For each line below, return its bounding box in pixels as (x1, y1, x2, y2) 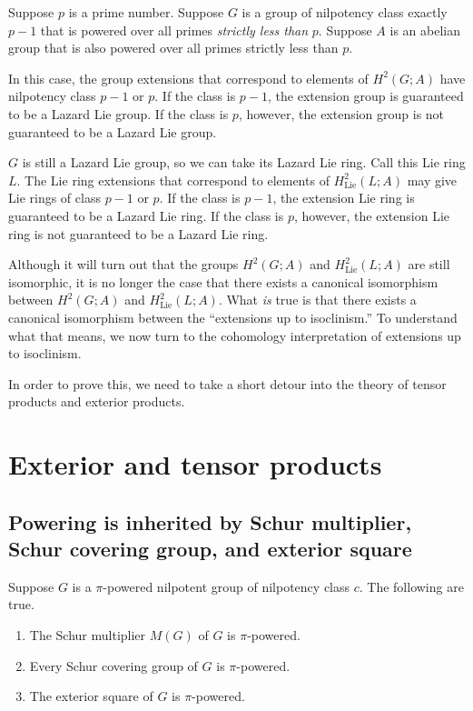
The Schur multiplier (29, 626, 146, 645)
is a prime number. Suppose (68, 3, 224, 21)
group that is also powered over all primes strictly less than (8, 38, 339, 57)
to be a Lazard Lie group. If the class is (8, 104, 229, 123)
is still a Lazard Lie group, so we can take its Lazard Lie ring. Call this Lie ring (22, 153, 466, 172)
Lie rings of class (8, 188, 101, 207)
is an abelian (389, 20, 460, 39)
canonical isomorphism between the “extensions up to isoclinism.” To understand (8, 307, 458, 326)
